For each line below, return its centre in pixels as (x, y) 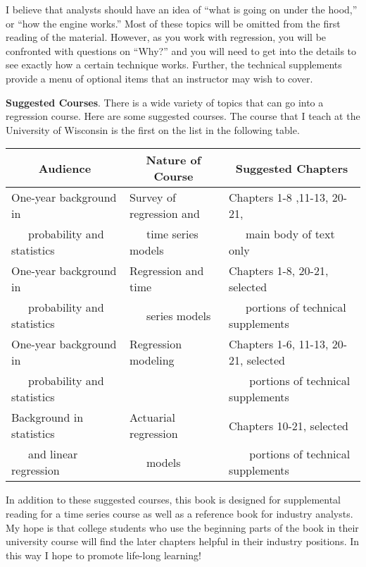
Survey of (152, 197)
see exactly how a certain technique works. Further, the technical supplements (174, 65)
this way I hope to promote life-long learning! (103, 555)
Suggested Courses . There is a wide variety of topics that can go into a (165, 102)
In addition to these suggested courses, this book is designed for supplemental (173, 500)
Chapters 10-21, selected (288, 425)
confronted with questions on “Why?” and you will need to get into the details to (181, 50)
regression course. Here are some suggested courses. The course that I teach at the (183, 116)
